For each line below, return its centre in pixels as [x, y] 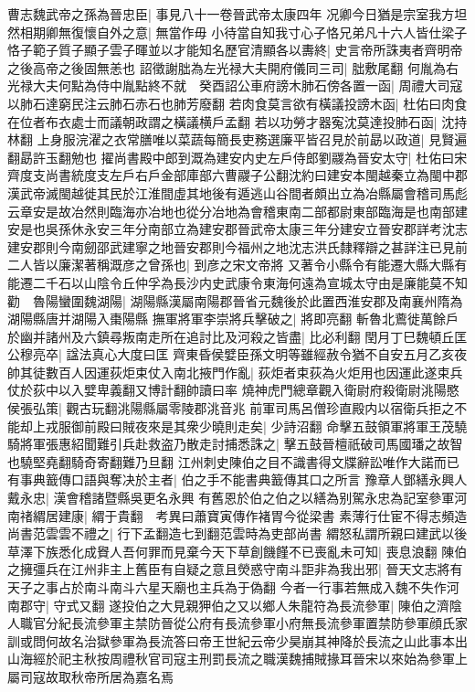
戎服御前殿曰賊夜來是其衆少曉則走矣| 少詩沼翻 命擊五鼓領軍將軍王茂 [250, 426]
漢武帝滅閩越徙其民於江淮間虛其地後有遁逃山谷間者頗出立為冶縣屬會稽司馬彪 [237, 192]
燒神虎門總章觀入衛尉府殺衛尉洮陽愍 [350, 390]
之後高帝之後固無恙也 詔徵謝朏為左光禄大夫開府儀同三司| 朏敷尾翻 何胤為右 [233, 67]
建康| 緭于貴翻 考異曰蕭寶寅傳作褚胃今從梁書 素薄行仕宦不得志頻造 [263, 515]
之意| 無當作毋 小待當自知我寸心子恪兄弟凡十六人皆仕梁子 [295, 32]
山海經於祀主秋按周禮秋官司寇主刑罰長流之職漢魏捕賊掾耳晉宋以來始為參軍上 [237, 659]
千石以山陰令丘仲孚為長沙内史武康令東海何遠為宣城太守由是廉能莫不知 [256, 282]
